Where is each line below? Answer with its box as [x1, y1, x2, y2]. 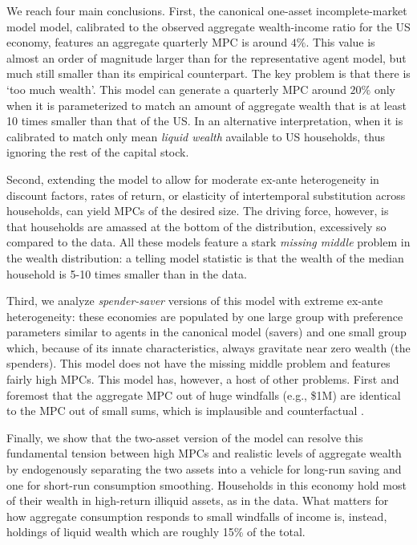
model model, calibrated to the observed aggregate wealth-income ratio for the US [6, 18, 411, 35]
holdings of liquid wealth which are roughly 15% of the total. [6, 523, 306, 540]
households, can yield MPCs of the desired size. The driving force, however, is [6, 202, 389, 219]
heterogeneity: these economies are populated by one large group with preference [6, 307, 403, 324]
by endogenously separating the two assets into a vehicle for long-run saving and [6, 461, 402, 478]
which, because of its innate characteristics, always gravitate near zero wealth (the [6, 339, 411, 356]
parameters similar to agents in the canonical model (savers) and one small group [6, 323, 407, 340]
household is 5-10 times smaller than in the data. [6, 265, 247, 282]
